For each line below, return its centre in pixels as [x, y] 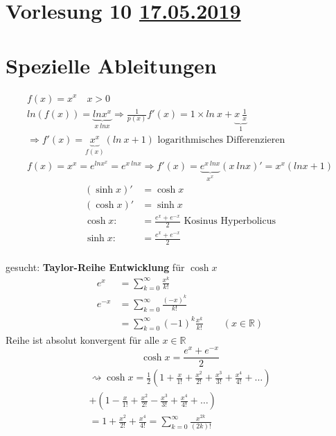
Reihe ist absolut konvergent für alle [82, 339]
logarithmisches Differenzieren [221, 140]
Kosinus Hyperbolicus [230, 221]
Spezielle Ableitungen [111, 65]
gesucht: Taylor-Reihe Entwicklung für [95, 267]
